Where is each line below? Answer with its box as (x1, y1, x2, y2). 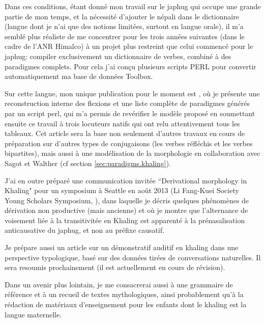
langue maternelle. (5, 309, 62, 319)
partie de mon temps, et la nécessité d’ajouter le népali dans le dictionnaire (5, 11, 239, 21)
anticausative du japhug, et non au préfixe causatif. (5, 225, 165, 235)
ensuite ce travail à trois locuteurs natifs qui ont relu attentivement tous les (5, 118, 240, 128)
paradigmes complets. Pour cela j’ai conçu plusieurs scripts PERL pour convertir (5, 61, 256, 71)
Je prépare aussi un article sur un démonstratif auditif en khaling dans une (5, 242, 239, 253)
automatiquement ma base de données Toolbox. (5, 71, 153, 82)
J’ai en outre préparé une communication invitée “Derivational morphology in (5, 175, 247, 185)
